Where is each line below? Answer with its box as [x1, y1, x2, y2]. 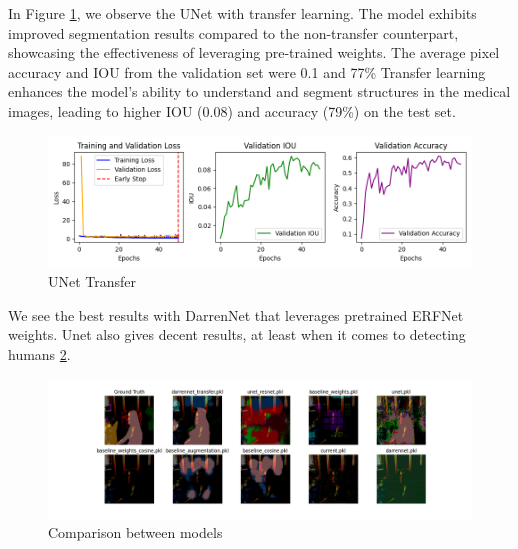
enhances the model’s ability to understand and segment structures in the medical [8, 81, 511, 102]
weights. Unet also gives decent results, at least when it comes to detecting [8, 324, 466, 345]
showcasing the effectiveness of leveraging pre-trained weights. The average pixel [8, 42, 500, 63]
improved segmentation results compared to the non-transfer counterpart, [8, 22, 459, 43]
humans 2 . [8, 344, 71, 365]
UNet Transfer [48, 271, 137, 292]
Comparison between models [48, 522, 223, 543]
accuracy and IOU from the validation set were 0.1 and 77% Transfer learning [8, 61, 486, 82]
